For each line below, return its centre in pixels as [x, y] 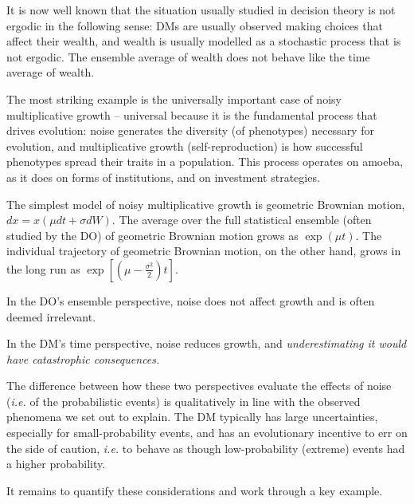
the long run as [43, 268]
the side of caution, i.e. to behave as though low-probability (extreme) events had [206, 448]
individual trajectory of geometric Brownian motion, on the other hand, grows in [204, 251]
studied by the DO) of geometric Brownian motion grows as [152, 235]
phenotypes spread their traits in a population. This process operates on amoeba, [205, 161]
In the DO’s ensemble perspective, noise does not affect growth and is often [191, 300]
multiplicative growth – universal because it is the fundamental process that [192, 114]
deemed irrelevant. [51, 316]
